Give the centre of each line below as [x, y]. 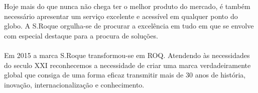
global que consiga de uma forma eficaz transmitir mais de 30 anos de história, [125, 75]
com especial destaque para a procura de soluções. [81, 35]
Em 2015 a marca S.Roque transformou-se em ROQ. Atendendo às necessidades [127, 55]
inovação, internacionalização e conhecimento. [74, 84]
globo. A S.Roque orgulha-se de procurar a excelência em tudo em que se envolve [129, 26]
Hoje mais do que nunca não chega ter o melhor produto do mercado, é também [127, 6]
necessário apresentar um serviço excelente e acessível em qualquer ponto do [121, 16]
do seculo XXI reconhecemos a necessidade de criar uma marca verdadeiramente [127, 65]
